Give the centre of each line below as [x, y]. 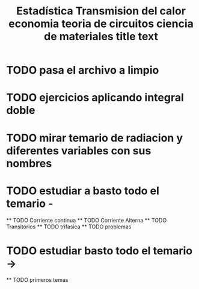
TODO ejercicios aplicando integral [95, 98]
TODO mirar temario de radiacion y [95, 138]
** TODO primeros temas [37, 280]
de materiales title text [101, 37]
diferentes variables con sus [79, 150]
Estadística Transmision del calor [101, 11]
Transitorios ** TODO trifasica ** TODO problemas [69, 227]
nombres [29, 163]
